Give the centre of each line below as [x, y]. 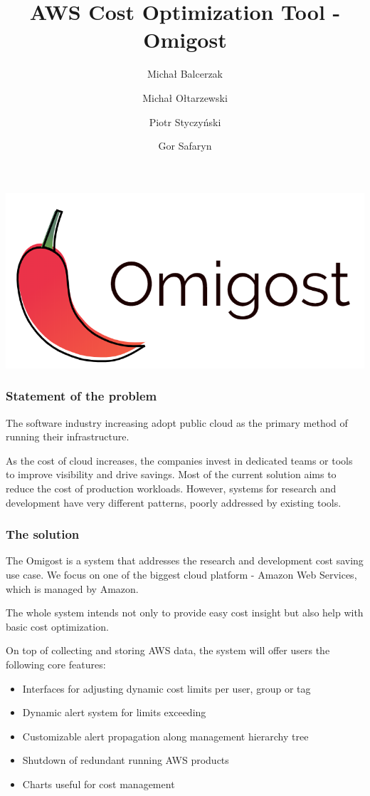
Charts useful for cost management [99, 784]
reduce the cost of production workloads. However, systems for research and [171, 489]
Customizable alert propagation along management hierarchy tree [165, 736]
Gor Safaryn [185, 146]
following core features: [56, 665]
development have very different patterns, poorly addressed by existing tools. [174, 502]
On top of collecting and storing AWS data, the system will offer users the [168, 650]
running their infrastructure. [68, 436]
